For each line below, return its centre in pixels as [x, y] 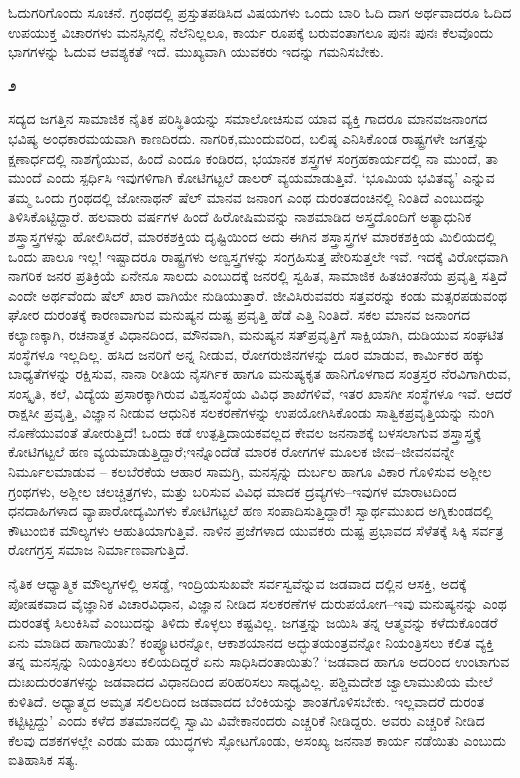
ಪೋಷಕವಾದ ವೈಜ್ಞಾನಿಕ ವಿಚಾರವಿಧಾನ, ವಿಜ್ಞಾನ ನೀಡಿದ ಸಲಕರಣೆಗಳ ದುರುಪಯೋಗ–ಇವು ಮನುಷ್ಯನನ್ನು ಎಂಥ [257, 602]
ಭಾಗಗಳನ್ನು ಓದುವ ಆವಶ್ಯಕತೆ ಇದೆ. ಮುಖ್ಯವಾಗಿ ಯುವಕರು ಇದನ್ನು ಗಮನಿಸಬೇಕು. [196, 51]
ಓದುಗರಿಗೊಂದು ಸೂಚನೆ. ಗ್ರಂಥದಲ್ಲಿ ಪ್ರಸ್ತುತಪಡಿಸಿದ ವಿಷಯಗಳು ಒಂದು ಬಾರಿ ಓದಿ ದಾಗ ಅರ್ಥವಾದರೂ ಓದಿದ [260, 12]
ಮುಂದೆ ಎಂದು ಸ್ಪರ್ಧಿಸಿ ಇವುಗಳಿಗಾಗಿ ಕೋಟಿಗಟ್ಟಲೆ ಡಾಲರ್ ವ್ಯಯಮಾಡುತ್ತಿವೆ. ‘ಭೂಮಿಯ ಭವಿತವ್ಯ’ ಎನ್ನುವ [251, 177]
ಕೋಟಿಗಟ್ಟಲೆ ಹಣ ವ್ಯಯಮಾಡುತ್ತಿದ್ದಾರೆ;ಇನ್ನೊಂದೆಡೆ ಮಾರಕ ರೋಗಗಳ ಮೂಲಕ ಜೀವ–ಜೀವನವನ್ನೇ [231, 451]
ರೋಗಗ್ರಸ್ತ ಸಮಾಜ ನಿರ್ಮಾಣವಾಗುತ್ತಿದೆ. [98, 549]
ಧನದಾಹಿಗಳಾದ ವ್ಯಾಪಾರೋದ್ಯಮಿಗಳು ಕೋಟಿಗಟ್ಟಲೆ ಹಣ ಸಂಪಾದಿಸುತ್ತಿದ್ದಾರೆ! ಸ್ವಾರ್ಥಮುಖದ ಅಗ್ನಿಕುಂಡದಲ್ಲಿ [250, 510]
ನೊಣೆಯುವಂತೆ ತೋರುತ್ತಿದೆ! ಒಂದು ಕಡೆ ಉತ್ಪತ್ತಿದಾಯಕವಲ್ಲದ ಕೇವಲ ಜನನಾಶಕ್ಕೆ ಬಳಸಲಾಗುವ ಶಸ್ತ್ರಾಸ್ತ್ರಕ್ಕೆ [244, 431]
